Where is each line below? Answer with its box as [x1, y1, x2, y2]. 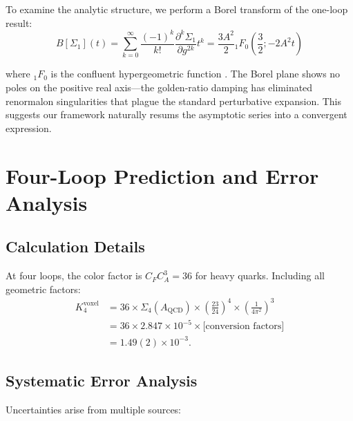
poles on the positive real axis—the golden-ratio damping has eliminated [6, 80, 313, 95]
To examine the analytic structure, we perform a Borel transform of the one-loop [6, 2, 348, 16]
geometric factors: [6, 281, 81, 296]
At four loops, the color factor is [6, 268, 142, 283]
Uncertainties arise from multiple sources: [6, 402, 182, 417]
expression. [6, 120, 52, 135]
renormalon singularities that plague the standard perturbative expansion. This [6, 93, 342, 108]
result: [6, 15, 32, 30]
